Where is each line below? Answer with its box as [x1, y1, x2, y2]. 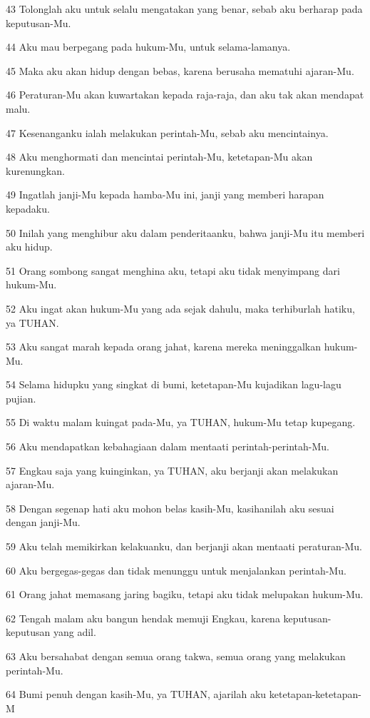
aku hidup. [6, 239, 53, 254]
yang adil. [53, 625, 96, 639]
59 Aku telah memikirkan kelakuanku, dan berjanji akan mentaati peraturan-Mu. [6, 539, 362, 554]
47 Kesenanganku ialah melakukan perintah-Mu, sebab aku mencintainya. [6, 125, 329, 140]
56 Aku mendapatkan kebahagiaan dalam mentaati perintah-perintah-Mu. [6, 439, 329, 454]
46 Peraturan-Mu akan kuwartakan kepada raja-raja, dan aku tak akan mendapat [6, 87, 364, 102]
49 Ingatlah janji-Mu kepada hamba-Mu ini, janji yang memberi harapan [6, 187, 324, 202]
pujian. [6, 390, 36, 405]
